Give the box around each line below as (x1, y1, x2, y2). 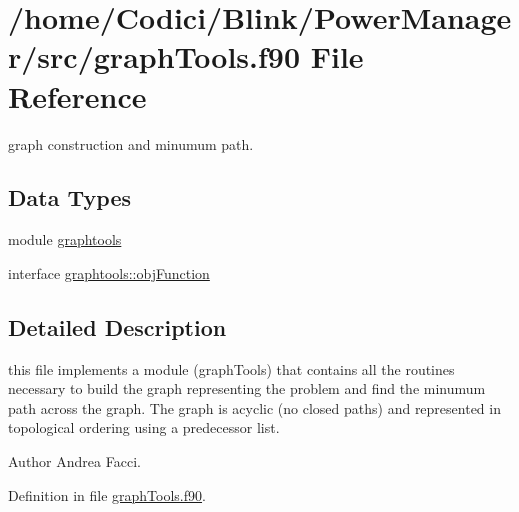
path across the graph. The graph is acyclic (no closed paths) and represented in (8, 397, 501, 418)
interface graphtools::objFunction (8, 262, 210, 283)
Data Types (8, 182, 131, 213)
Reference (8, 75, 147, 116)
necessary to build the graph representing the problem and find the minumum (8, 378, 486, 399)
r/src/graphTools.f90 (8, 36, 300, 77)
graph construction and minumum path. (8, 133, 254, 154)
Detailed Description (8, 311, 227, 342)
